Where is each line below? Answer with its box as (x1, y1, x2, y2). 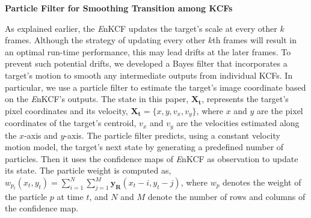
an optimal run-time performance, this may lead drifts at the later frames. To (5, 45, 291, 58)
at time (57, 190, 84, 202)
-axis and (24, 129, 58, 141)
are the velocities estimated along (176, 117, 300, 129)
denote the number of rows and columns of (147, 190, 306, 202)
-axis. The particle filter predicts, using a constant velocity (64, 129, 280, 141)
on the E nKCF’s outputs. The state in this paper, (5, 92, 189, 105)
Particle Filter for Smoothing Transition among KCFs (5, 2, 233, 14)
